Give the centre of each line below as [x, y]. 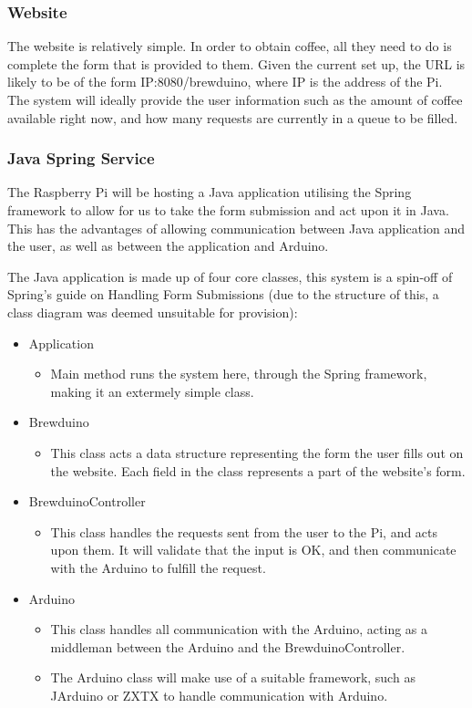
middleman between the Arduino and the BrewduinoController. [228, 646]
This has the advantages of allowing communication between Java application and [236, 228]
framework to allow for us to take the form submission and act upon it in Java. [228, 210]
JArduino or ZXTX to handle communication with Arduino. [219, 695]
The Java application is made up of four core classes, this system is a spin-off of [230, 276]
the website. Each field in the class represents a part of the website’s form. [258, 470]
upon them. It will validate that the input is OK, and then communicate [253, 550]
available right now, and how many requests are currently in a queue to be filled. [233, 117]
